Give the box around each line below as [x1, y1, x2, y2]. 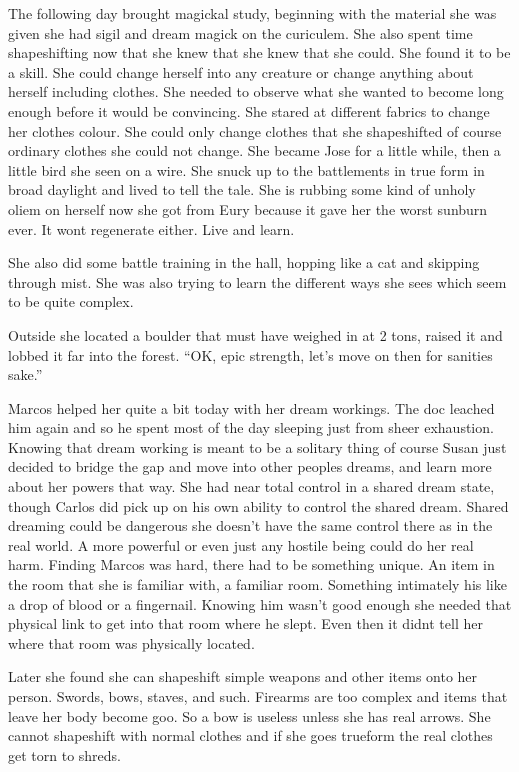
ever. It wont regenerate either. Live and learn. [8, 218, 295, 239]
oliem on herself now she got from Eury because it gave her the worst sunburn [8, 198, 488, 219]
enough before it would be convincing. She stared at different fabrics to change [8, 100, 490, 121]
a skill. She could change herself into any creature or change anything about [8, 61, 474, 82]
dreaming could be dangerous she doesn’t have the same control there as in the [8, 515, 493, 536]
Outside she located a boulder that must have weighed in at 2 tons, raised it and [8, 324, 503, 345]
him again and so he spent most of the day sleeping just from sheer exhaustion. [8, 417, 494, 438]
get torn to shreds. [8, 744, 122, 765]
